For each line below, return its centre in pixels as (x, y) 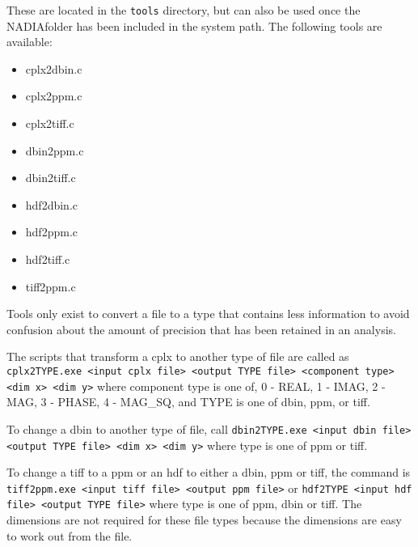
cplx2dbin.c (54, 68)
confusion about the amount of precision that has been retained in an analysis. (201, 329)
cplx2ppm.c (54, 96)
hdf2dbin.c (52, 204)
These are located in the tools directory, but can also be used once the (184, 10)
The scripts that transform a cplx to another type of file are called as (178, 356)
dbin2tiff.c (51, 178)
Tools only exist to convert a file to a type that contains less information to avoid (208, 314)
